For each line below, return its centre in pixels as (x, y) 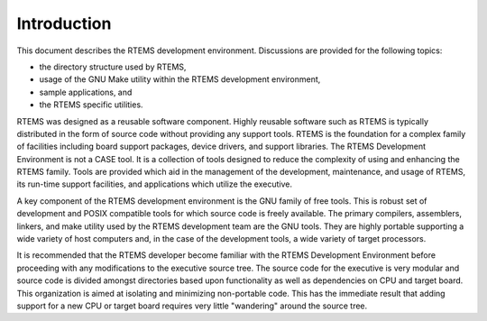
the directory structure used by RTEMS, (113, 67)
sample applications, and (86, 92)
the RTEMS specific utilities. (91, 105)
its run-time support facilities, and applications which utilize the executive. (155, 184)
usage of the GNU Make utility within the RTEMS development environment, (180, 79)
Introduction (64, 23)
